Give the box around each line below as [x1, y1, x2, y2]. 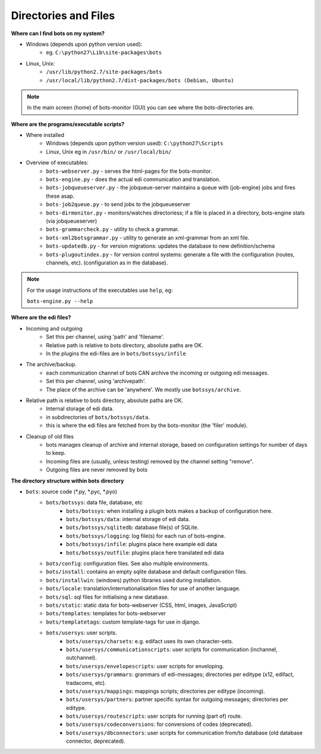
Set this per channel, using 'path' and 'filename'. [46, 334, 165, 341]
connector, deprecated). [66, 737, 126, 744]
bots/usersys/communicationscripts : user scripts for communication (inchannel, [66, 646, 278, 653]
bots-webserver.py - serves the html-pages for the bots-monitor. [46, 167, 212, 175]
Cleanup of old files [26, 432, 74, 440]
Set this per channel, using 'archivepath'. [46, 378, 146, 385]
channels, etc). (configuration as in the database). [46, 259, 168, 266]
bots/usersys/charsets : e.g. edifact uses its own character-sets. [66, 637, 234, 644]
